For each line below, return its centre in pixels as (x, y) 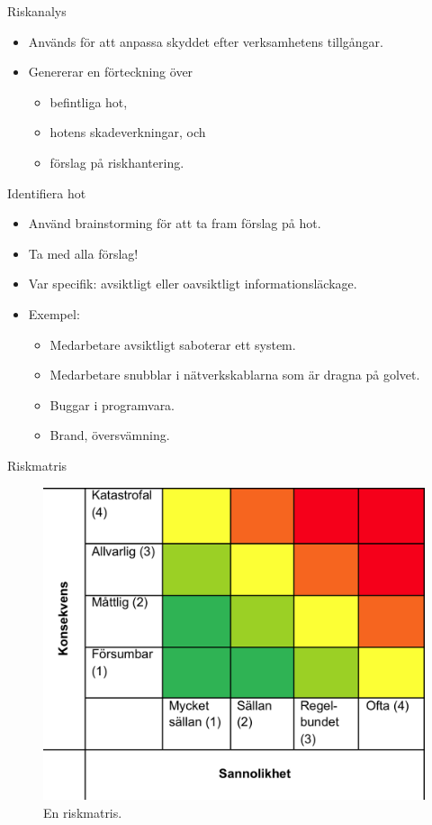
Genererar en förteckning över (111, 72)
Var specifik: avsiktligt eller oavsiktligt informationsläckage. (193, 284)
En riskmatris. (83, 813)
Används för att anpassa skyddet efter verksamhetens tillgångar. (206, 41)
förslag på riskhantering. (117, 162)
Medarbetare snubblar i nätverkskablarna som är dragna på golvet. (235, 375)
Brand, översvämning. (110, 435)
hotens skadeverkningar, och (128, 132)
